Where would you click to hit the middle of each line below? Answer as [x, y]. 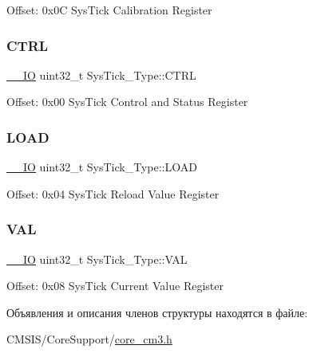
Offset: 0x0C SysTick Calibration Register [109, 10]
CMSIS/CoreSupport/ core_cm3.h [89, 339]
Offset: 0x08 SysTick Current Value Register [115, 286]
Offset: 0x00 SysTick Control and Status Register [127, 102]
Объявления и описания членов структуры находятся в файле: [157, 312]
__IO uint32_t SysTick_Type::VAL [97, 259]
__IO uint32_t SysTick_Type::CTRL [101, 75]
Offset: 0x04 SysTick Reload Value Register [113, 193]
